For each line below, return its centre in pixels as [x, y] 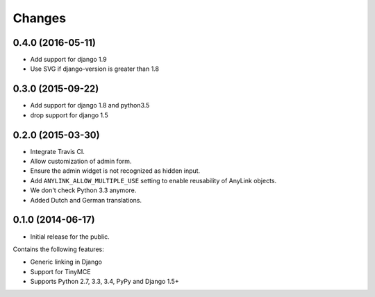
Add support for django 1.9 [68, 60]
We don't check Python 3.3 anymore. [83, 190]
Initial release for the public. [70, 237]
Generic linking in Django [66, 262]
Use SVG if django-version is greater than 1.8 [95, 69]
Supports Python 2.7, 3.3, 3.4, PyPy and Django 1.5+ [105, 282]
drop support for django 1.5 [69, 115]
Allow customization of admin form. [81, 161]
